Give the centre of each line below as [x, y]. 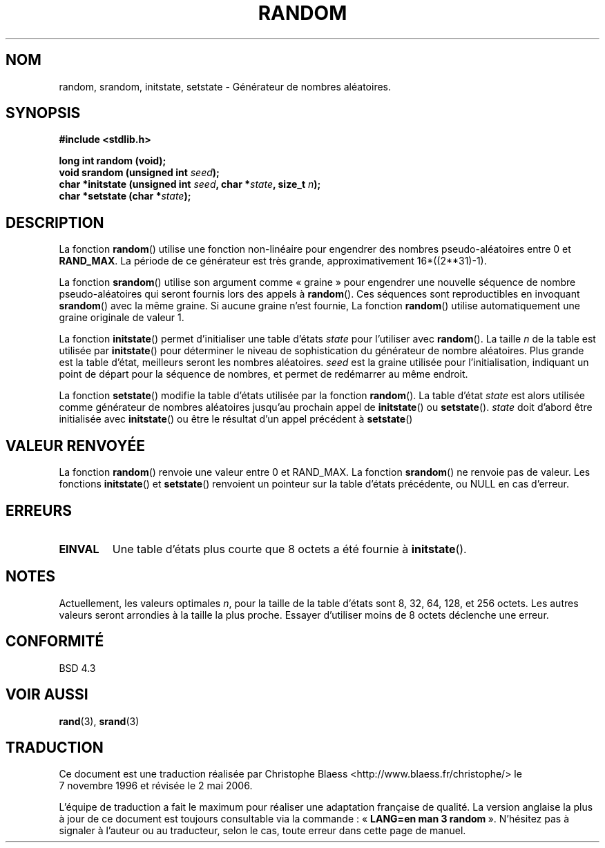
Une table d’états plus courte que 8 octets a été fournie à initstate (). [289, 549]
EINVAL [79, 549]
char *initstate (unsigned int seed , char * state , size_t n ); [190, 184]
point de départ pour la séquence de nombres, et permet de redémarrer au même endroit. [263, 374]
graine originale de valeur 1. [122, 318]
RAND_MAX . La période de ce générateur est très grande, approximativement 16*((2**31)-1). [273, 261]
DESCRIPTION [55, 222]
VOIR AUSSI [47, 695]
